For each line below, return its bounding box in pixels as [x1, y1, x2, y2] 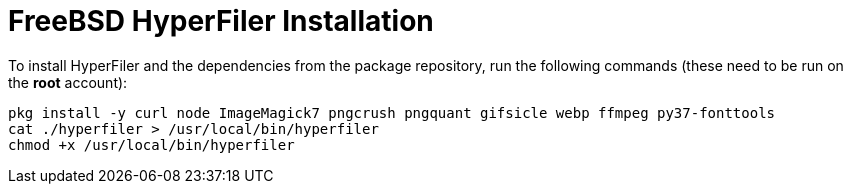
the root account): [8, 73, 128, 91]
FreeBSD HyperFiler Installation [8, 4, 434, 38]
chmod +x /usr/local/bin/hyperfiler [8, 136, 295, 153]
